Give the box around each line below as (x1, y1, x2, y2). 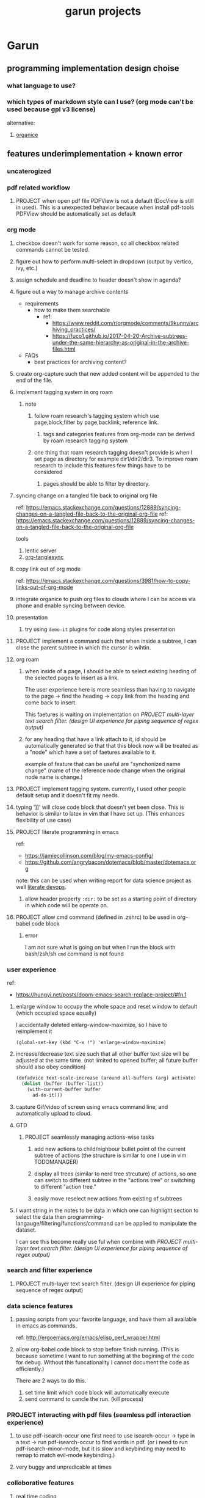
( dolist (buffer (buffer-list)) (21, 1080, 104, 1087)
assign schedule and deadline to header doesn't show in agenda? (15, 276, 181, 283)
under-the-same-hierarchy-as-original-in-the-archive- (52, 338, 190, 346)
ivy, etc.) (15, 264, 38, 271)
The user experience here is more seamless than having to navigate (24, 685, 196, 693)
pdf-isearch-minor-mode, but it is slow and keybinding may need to (15, 1445, 186, 1452)
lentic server (24, 547, 57, 554)
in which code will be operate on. (24, 901, 109, 908)
